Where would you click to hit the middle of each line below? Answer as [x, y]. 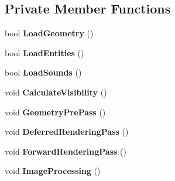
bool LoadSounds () [43, 72]
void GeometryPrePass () [55, 112]
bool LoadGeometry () [49, 33]
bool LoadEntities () [44, 52]
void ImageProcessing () [53, 171]
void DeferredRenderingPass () [67, 132]
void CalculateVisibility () [56, 92]
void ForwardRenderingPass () [66, 151]
